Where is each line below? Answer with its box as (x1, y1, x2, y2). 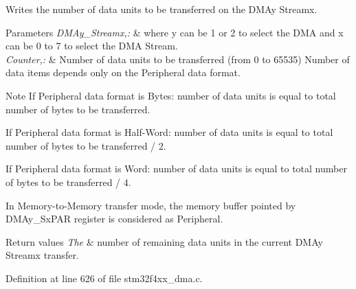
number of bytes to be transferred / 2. (5, 138, 166, 152)
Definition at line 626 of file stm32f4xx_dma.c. (5, 270, 203, 285)
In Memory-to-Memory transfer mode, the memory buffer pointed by (5, 198, 296, 212)
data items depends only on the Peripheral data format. (5, 65, 241, 80)
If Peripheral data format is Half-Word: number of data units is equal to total (5, 125, 333, 139)
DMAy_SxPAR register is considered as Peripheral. (5, 211, 223, 226)
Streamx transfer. (5, 248, 79, 262)
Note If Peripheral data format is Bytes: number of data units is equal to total (5, 88, 336, 102)
